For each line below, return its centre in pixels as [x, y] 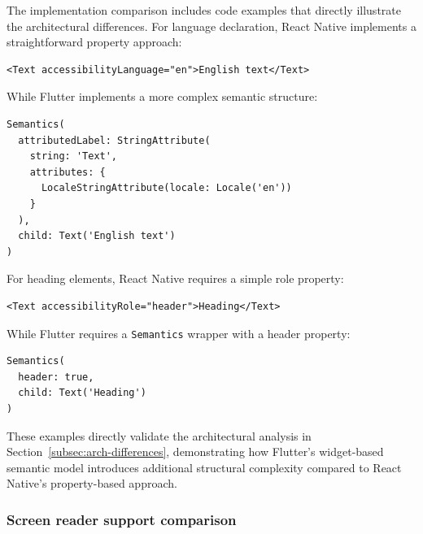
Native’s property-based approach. [92, 483]
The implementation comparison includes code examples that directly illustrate [204, 10]
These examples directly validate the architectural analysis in [159, 435]
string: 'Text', [74, 156]
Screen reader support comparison [122, 519]
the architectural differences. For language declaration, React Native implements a [211, 26]
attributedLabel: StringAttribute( [114, 140]
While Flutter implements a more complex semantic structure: [162, 96]
